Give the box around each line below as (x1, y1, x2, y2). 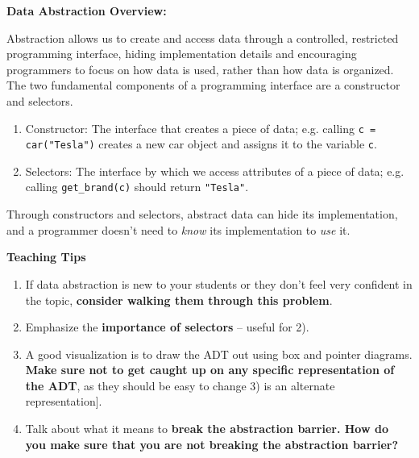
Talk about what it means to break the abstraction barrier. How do (25, 420, 388, 437)
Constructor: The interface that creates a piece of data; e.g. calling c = (25, 119, 376, 136)
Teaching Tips (6, 248, 86, 265)
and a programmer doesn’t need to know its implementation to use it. (6, 221, 351, 238)
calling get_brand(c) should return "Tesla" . (25, 178, 249, 195)
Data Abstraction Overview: (6, 2, 167, 19)
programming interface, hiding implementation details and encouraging (6, 45, 357, 62)
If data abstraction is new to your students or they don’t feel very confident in (25, 275, 413, 292)
